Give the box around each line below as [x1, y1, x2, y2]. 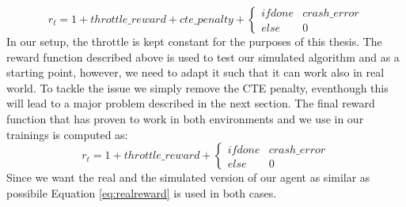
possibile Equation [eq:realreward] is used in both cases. [6, 184, 277, 201]
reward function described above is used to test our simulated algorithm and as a [6, 48, 400, 65]
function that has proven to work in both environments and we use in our [6, 110, 364, 126]
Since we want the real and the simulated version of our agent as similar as [6, 169, 370, 186]
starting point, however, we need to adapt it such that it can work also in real [6, 64, 385, 81]
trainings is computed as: [6, 126, 128, 142]
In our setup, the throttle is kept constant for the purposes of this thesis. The [6, 33, 382, 49]
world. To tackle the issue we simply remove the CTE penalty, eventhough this [6, 79, 389, 96]
